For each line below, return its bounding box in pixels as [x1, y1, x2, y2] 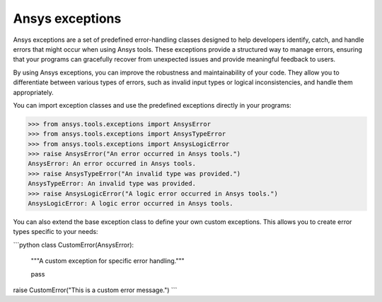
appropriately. [13, 88, 54, 96]
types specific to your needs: [13, 228, 98, 236]
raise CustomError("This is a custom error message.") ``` [13, 286, 178, 294]
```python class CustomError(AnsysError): [13, 240, 134, 249]
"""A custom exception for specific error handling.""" [30, 257, 185, 265]
